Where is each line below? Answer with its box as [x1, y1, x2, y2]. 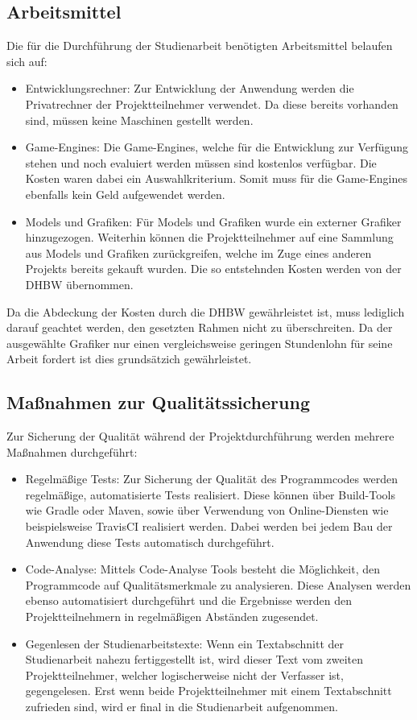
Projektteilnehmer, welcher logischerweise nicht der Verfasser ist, [25, 666, 344, 683]
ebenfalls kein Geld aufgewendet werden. [25, 185, 225, 202]
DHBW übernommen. [25, 275, 134, 292]
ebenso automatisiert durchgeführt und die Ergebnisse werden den [25, 592, 352, 609]
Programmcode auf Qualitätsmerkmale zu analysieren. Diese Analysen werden [25, 576, 411, 593]
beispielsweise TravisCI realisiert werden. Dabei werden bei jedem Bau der [25, 518, 393, 535]
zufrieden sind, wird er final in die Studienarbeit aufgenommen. [25, 698, 338, 714]
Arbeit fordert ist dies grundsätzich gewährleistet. [6, 350, 252, 367]
